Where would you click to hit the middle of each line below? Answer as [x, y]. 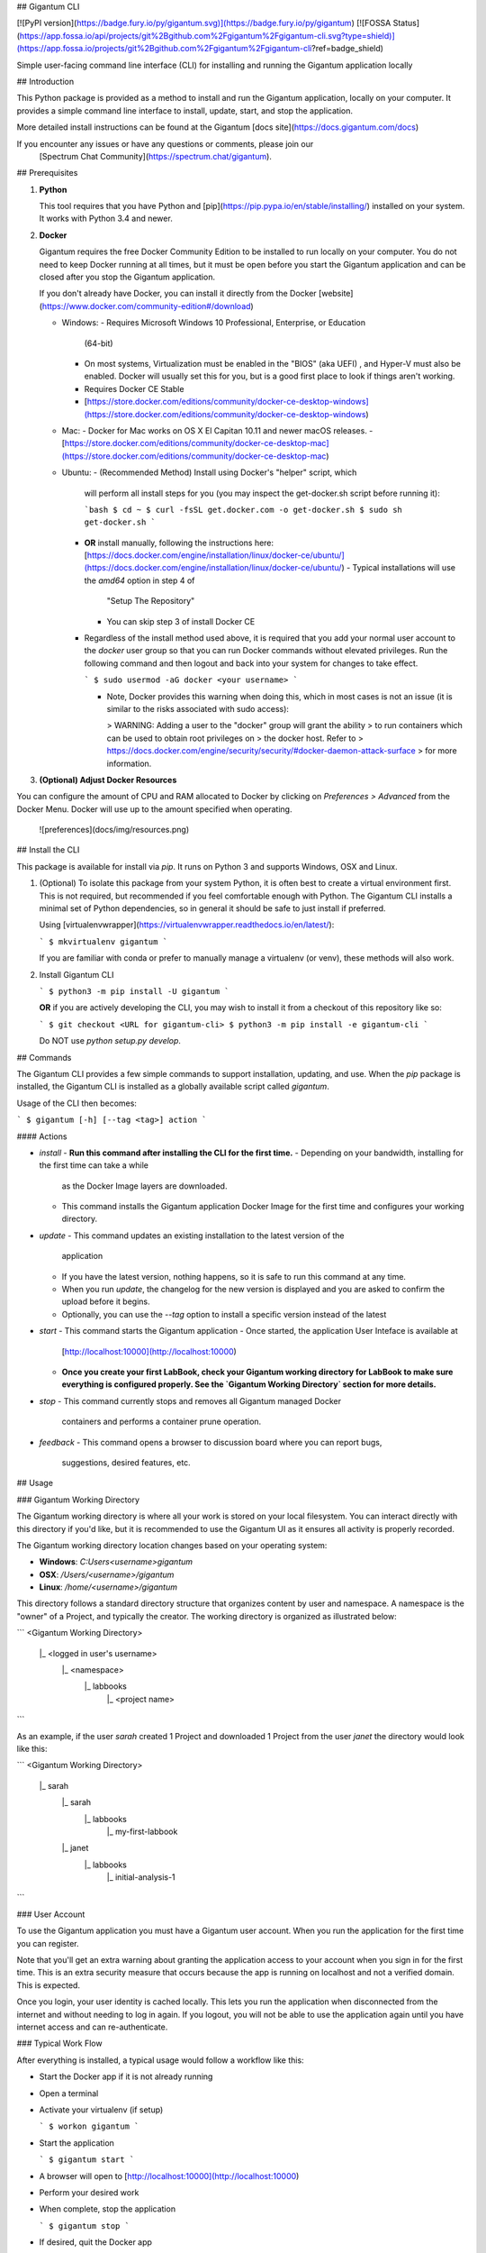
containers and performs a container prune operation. [162, 1422]
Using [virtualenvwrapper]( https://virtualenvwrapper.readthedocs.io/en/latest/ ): [187, 925]
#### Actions [42, 1136]
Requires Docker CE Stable [134, 388]
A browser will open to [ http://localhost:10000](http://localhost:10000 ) [169, 2175]
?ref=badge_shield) [348, 49]
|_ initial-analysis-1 [141, 1877]
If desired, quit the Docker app [96, 2242]
